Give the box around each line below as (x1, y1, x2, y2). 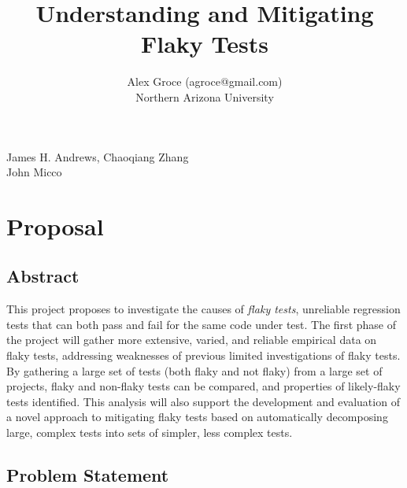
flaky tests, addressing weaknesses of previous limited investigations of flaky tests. (6, 347, 401, 364)
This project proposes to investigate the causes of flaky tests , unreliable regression (6, 301, 401, 317)
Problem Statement (6, 463, 169, 486)
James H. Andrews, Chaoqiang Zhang (6, 148, 189, 165)
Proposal (6, 209, 104, 242)
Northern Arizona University (135, 88, 274, 105)
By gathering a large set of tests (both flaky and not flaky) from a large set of (6, 362, 383, 379)
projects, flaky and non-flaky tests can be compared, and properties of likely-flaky (6, 378, 401, 394)
